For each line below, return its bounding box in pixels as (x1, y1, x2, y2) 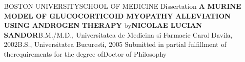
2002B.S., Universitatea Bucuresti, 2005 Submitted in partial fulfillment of (4, 39, 226, 49)
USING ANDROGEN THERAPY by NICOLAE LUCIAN (4, 20, 203, 30)
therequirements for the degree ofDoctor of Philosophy (4, 48, 167, 59)
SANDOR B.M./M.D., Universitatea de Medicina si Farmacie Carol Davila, (4, 29, 233, 40)
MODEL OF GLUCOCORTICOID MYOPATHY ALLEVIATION (4, 10, 231, 21)
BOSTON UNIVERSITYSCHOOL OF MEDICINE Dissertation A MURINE (4, 1, 241, 11)
